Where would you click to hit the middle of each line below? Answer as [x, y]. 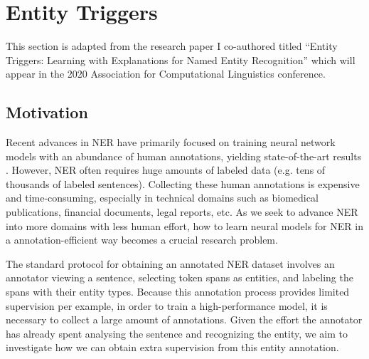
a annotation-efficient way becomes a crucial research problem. [142, 240]
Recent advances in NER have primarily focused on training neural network [171, 142]
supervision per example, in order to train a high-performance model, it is [167, 305]
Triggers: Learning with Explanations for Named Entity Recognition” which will [181, 59]
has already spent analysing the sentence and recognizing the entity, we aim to [177, 333]
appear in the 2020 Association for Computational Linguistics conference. [166, 74]
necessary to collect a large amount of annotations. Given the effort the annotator [184, 319]
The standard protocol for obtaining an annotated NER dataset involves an [170, 263]
